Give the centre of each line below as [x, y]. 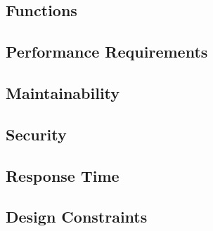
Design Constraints [77, 217]
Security [36, 134]
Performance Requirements [107, 52]
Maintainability [63, 92]
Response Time [63, 175]
